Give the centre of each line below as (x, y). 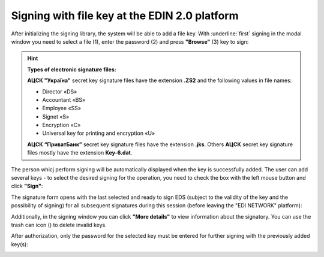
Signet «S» (56, 116)
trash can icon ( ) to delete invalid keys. (59, 225)
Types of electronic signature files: (72, 69)
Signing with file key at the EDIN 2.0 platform (125, 16)
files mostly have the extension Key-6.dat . (80, 153)
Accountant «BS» (64, 99)
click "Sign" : (27, 186)
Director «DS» (60, 91)
